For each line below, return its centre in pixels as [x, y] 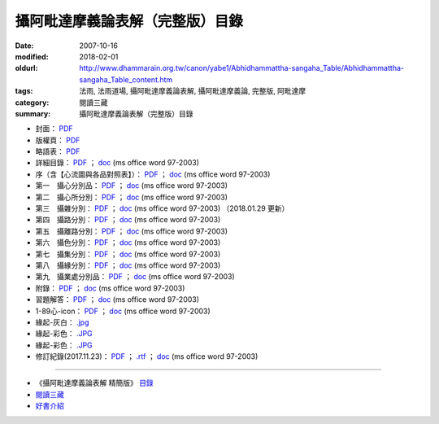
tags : [24, 91]
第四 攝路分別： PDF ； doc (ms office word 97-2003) [128, 220]
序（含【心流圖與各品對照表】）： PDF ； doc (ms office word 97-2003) [153, 174]
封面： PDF [54, 129]
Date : [24, 46]
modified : [32, 56]
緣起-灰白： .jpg [62, 322]
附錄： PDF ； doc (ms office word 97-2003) [110, 288]
